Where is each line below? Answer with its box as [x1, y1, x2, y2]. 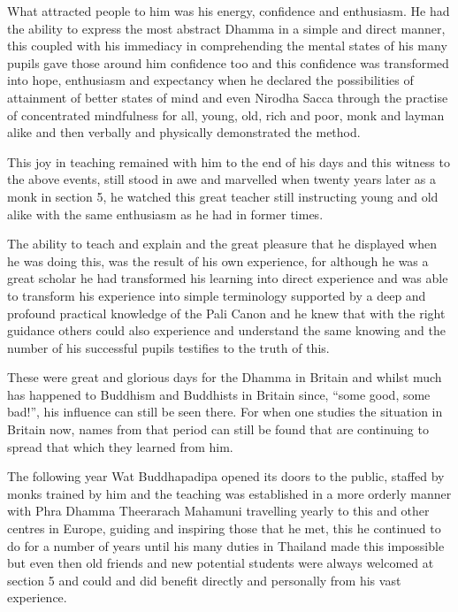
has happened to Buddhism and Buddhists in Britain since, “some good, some [7, 385, 431, 403]
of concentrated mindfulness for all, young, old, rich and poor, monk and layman [7, 105, 445, 124]
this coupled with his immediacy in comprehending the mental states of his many [7, 36, 447, 55]
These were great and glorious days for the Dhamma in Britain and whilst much [7, 368, 442, 386]
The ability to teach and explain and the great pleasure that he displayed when [7, 234, 437, 253]
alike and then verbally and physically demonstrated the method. [7, 123, 361, 142]
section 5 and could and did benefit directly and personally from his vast [7, 570, 401, 589]
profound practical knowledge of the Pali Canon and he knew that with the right [7, 303, 446, 322]
